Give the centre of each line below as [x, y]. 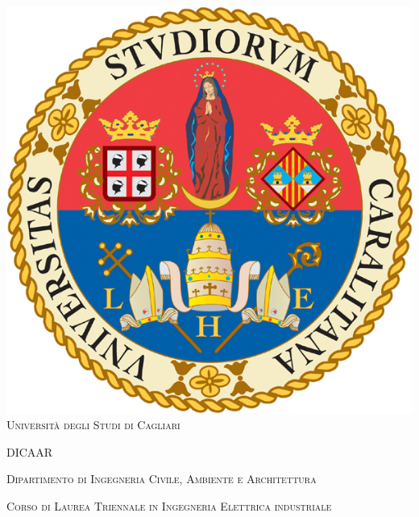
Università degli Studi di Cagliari [93, 425]
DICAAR [30, 451]
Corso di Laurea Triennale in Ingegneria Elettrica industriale [169, 506]
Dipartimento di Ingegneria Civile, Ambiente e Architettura [162, 479]
